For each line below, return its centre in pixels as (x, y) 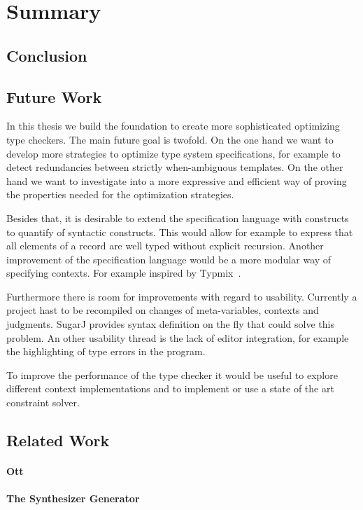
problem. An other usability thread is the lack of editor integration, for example (178, 337)
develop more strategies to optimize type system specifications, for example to (173, 153)
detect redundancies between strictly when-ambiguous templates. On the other (175, 167)
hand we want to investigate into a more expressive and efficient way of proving (177, 180)
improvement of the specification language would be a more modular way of (169, 259)
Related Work (58, 440)
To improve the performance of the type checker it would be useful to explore (172, 374)
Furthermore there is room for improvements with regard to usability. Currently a (182, 296)
